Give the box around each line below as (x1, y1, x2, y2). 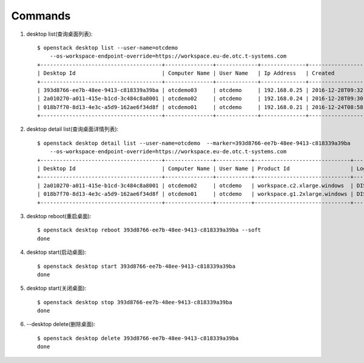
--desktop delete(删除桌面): (26, 321, 96, 328)
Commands (11, 9, 71, 22)
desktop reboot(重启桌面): (26, 212, 92, 219)
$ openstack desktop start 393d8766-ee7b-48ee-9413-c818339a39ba (37, 262, 236, 270)
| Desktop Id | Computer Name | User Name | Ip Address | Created (37, 70, 335, 77)
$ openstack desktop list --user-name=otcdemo (37, 44, 178, 51)
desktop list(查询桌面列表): (26, 30, 93, 38)
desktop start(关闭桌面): (26, 285, 87, 292)
